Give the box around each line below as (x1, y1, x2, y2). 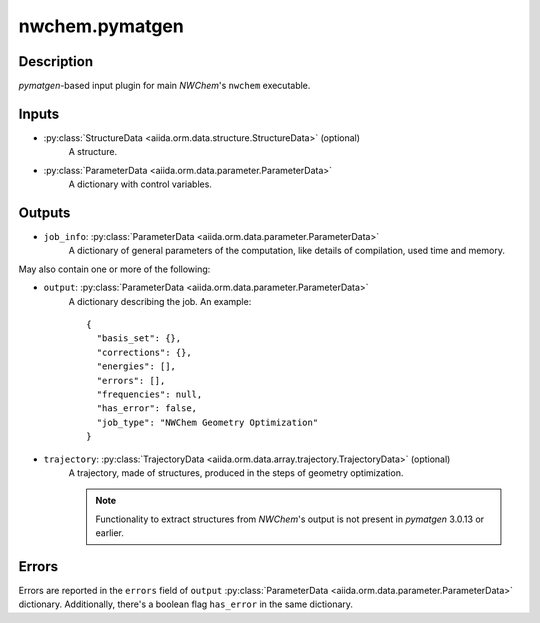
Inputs (18, 105, 60, 122)
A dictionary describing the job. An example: (68, 295, 252, 307)
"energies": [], (96, 361, 177, 372)
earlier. (95, 527, 125, 539)
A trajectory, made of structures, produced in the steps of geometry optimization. (68, 466, 404, 479)
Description (18, 53, 94, 70)
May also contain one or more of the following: (18, 263, 211, 275)
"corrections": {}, (96, 346, 192, 358)
